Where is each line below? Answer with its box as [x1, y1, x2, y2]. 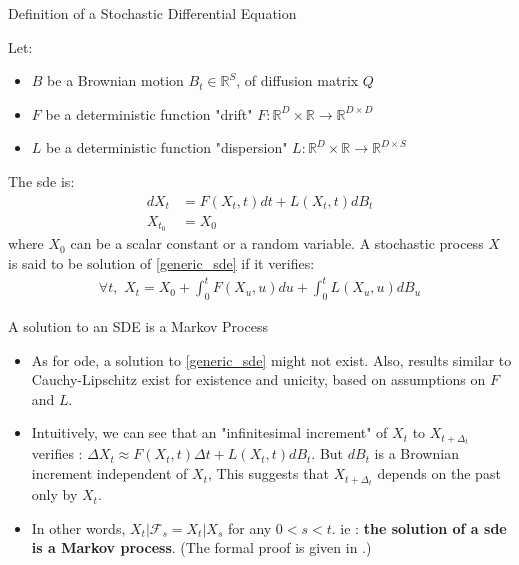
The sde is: [8, 170, 75, 191]
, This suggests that [208, 463, 329, 484]
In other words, [31, 517, 126, 538]
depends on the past [377, 463, 501, 484]
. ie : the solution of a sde [331, 517, 507, 538]
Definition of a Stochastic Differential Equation [8, 3, 297, 23]
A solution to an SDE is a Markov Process [8, 316, 268, 336]
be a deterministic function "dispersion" [46, 137, 288, 158]
